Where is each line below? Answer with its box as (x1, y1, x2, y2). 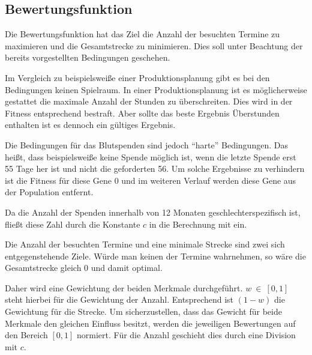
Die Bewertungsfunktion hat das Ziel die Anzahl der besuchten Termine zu (5, 28, 280, 40)
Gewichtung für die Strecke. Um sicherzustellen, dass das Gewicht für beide (5, 305, 282, 318)
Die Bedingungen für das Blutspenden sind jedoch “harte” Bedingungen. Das (5, 138, 288, 151)
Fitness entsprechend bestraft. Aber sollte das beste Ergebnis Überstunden (5, 106, 280, 119)
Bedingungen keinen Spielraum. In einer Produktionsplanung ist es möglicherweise (5, 83, 307, 96)
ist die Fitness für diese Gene (5, 174, 112, 186)
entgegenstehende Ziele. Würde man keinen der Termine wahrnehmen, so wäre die (5, 249, 306, 262)
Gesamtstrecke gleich (5, 261, 82, 274)
